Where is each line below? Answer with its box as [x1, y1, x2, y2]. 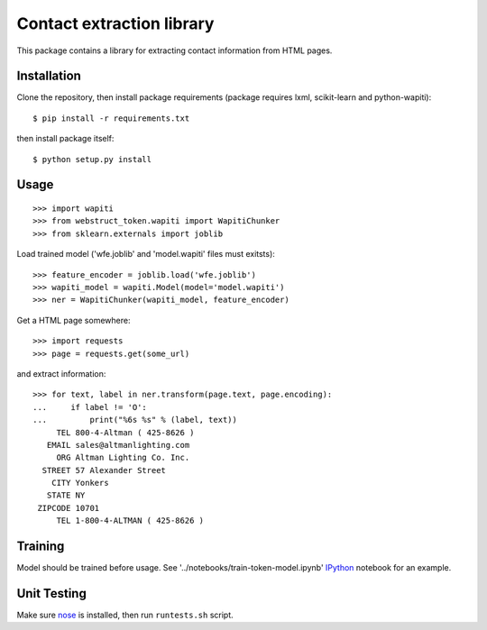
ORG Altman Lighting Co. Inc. [56, 452, 190, 463]
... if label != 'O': [32, 402, 148, 412]
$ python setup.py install [32, 154, 152, 164]
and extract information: [16, 368, 106, 379]
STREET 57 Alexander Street [41, 465, 167, 475]
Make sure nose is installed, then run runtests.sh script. [16, 609, 234, 621]
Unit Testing [16, 586, 87, 601]
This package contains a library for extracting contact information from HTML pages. [16, 45, 333, 56]
